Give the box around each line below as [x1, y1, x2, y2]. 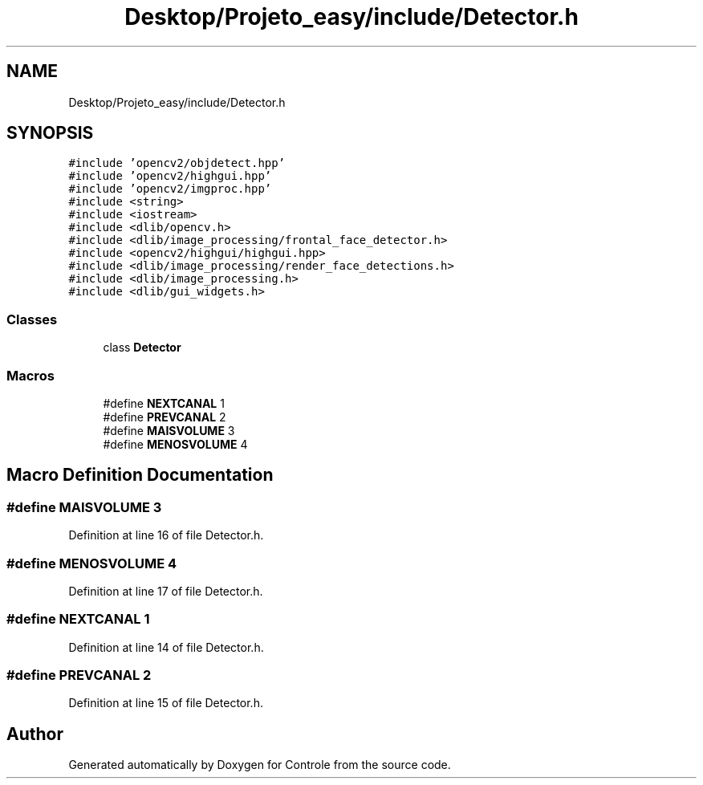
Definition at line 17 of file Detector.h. [68, 584, 263, 598]
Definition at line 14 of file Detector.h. [68, 640, 264, 654]
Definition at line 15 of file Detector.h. [68, 696, 263, 710]
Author [6, 723, 63, 744]
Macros [6, 367, 55, 384]
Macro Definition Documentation [6, 465, 274, 486]
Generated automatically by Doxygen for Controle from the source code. [68, 758, 451, 772]
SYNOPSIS [6, 123, 94, 144]
